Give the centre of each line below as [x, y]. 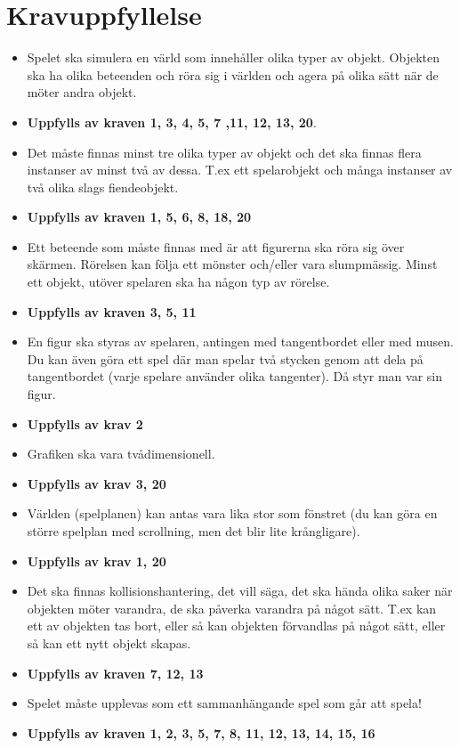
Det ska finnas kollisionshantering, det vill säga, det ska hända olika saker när [240, 591]
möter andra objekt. [82, 92]
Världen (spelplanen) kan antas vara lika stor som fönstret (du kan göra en [232, 513]
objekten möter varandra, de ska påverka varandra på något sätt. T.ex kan [232, 608]
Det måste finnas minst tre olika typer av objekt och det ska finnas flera [224, 152]
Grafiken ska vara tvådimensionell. [121, 454]
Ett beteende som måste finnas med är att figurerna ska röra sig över [216, 246]
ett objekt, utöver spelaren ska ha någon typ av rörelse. [178, 282]
